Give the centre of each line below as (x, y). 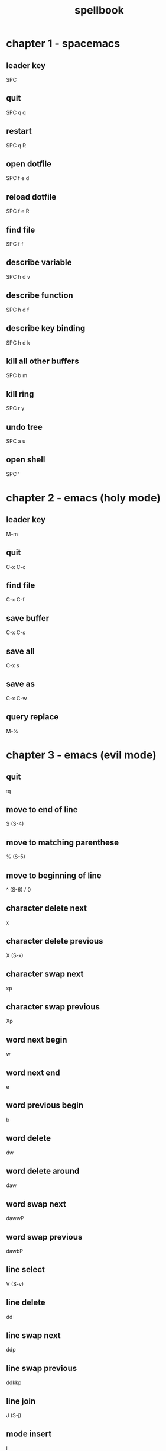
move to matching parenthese (63, 842)
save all (20, 651)
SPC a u (16, 441)
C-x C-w (17, 698)
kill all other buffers (43, 361)
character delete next (47, 908)
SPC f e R (18, 211)
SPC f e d (18, 178)
